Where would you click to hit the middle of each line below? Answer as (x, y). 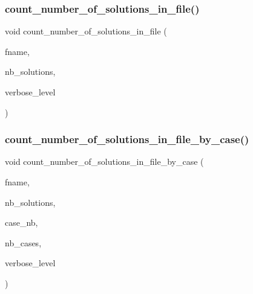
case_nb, (21, 222)
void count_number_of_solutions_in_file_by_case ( (104, 161)
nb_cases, (23, 242)
